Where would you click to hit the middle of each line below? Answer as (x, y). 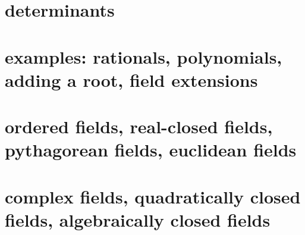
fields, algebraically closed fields (138, 219)
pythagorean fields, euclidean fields (151, 150)
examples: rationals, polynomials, (144, 56)
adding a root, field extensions (131, 79)
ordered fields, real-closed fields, (139, 126)
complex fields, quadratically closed (153, 196)
